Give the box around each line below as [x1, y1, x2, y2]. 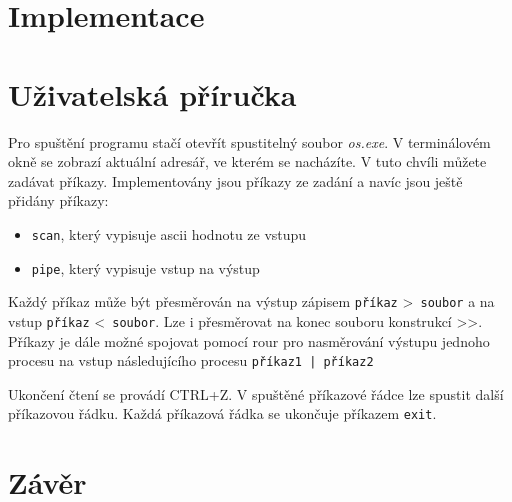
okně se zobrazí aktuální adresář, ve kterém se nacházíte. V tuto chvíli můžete [8, 151, 487, 172]
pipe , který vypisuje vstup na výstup [31, 257, 260, 278]
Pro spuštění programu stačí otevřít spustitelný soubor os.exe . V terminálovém [8, 131, 491, 152]
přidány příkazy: [8, 190, 109, 211]
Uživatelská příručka [8, 73, 297, 114]
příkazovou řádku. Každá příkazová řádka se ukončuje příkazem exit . [8, 403, 437, 424]
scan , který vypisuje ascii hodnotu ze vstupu [31, 223, 307, 244]
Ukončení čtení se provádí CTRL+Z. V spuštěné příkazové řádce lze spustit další [8, 383, 504, 404]
